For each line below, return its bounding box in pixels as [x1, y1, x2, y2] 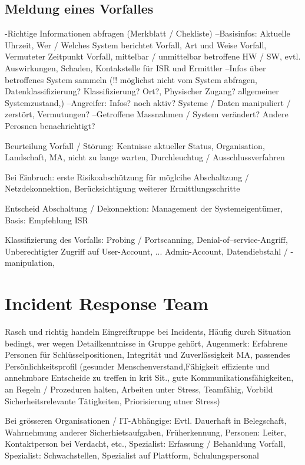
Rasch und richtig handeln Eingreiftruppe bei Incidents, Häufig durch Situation [5, 325, 291, 338]
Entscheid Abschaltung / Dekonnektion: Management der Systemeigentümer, [5, 202, 283, 214]
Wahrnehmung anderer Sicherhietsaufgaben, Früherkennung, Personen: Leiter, [5, 426, 286, 438]
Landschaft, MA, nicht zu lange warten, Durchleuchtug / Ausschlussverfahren [5, 151, 285, 163]
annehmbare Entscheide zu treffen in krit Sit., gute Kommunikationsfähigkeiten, [5, 371, 294, 384]
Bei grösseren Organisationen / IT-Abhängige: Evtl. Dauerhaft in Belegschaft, [5, 414, 287, 427]
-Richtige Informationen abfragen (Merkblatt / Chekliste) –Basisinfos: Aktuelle [5, 27, 290, 39]
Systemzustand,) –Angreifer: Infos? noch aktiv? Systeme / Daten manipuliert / [5, 96, 291, 108]
